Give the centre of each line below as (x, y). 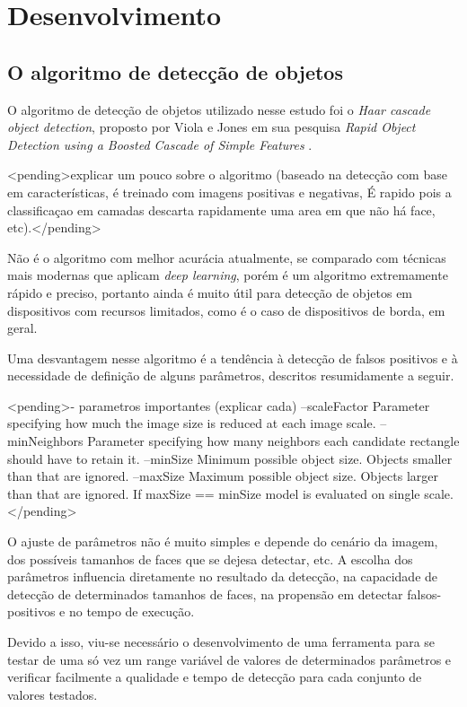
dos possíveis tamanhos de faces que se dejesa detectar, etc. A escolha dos (210, 559)
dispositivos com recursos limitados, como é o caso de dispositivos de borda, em (226, 310)
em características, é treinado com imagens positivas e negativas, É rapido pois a (229, 192)
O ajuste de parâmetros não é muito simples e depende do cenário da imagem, (223, 541)
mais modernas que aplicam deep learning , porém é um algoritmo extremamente (228, 275)
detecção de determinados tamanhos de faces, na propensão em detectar (205, 594)
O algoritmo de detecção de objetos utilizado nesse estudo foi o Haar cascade (219, 109)
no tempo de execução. (132, 611)
